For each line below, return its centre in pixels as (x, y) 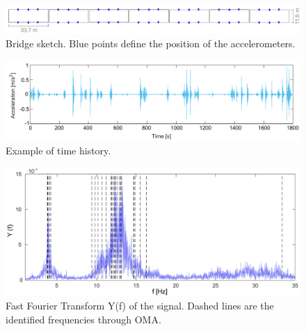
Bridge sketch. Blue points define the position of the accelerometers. (151, 43)
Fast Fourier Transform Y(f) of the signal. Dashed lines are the (140, 306)
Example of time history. (58, 151)
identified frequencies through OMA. (83, 319)
